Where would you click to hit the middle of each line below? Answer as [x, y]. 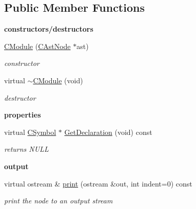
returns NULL [26, 149]
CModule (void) [58, 80]
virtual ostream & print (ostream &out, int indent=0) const [98, 183]
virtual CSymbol [30, 132]
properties [23, 115]
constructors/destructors [49, 29]
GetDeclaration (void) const [108, 132]
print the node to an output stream [58, 201]
